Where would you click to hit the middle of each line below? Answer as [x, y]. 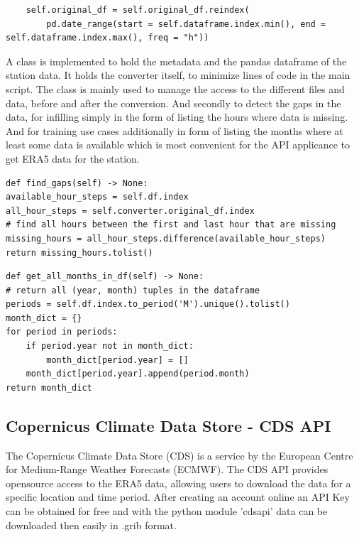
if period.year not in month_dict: [110, 346]
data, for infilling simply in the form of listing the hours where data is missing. [177, 117]
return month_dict [49, 387]
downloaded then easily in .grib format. [91, 525]
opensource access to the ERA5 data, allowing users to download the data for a [178, 483]
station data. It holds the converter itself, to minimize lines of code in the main [178, 75]
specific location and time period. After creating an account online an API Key [178, 497]
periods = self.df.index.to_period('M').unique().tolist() [148, 304]
